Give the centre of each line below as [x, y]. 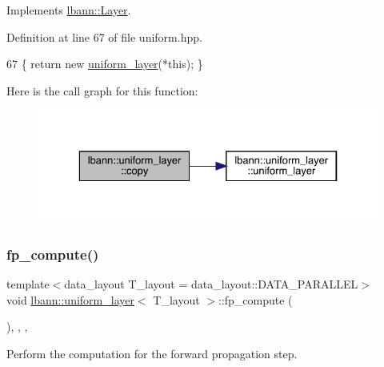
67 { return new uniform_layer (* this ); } [105, 64]
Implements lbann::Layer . [69, 10]
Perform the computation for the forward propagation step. [152, 353]
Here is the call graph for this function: [102, 90]
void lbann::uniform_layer [70, 299]
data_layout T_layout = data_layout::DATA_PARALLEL [211, 284]
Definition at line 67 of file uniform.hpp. [104, 36]
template [28, 284]
